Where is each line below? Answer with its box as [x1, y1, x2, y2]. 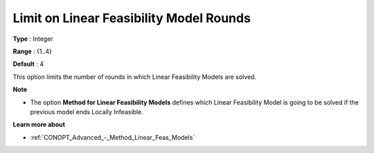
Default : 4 [12, 60, 44, 69]
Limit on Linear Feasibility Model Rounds [12, 10, 251, 26]
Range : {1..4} [12, 47, 52, 55]
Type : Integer [12, 35, 53, 43]
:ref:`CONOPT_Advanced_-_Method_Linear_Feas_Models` [30, 133, 195, 141]
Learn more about [12, 120, 66, 129]
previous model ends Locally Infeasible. [30, 107, 143, 116]
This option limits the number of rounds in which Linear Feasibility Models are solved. [12, 73, 256, 81]
